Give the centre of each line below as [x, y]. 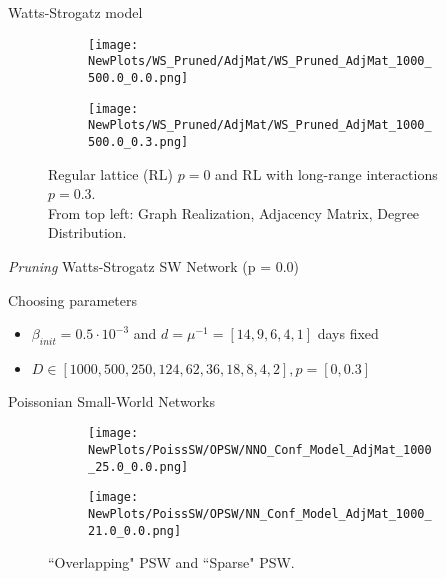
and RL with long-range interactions [326, 173]
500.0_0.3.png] [138, 141]
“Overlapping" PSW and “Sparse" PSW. [171, 562]
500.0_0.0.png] [138, 77]
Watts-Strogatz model [75, 12]
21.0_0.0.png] [135, 530]
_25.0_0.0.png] [138, 466]
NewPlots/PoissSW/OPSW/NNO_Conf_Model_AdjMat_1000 [260, 450]
